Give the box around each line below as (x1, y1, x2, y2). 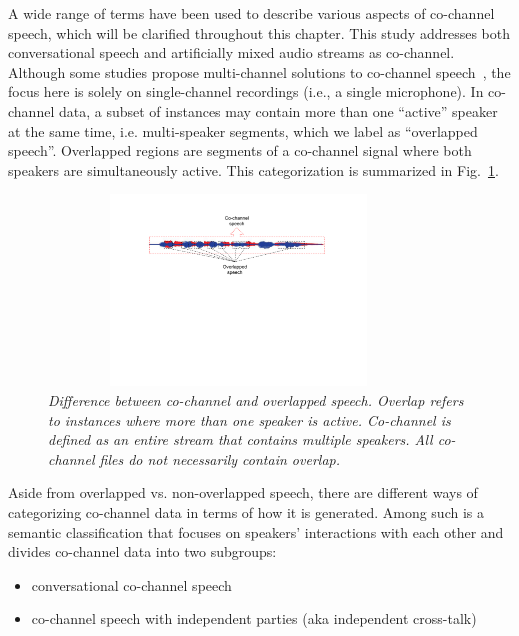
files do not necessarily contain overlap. (99, 448, 340, 469)
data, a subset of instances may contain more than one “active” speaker (58, 100, 498, 121)
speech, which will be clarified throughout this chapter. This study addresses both (8, 22, 510, 43)
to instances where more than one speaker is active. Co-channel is (48, 409, 451, 430)
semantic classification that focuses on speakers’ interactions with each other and (8, 521, 504, 542)
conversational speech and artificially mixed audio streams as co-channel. (8, 42, 455, 63)
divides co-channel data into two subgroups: (8, 541, 277, 562)
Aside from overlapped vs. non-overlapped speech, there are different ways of (8, 482, 478, 503)
